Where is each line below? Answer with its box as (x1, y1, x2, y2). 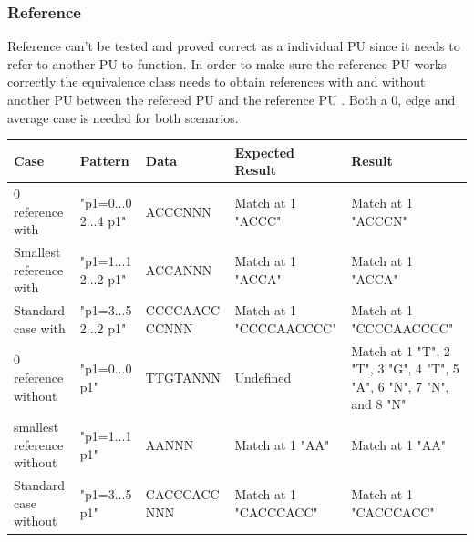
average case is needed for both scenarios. (7, 107, 239, 127)
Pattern (79, 151, 129, 170)
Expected (234, 142, 295, 161)
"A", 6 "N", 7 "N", (351, 376, 449, 395)
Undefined (234, 368, 292, 387)
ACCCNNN (145, 201, 211, 220)
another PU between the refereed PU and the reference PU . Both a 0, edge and (7, 90, 456, 108)
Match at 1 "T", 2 (351, 341, 450, 360)
